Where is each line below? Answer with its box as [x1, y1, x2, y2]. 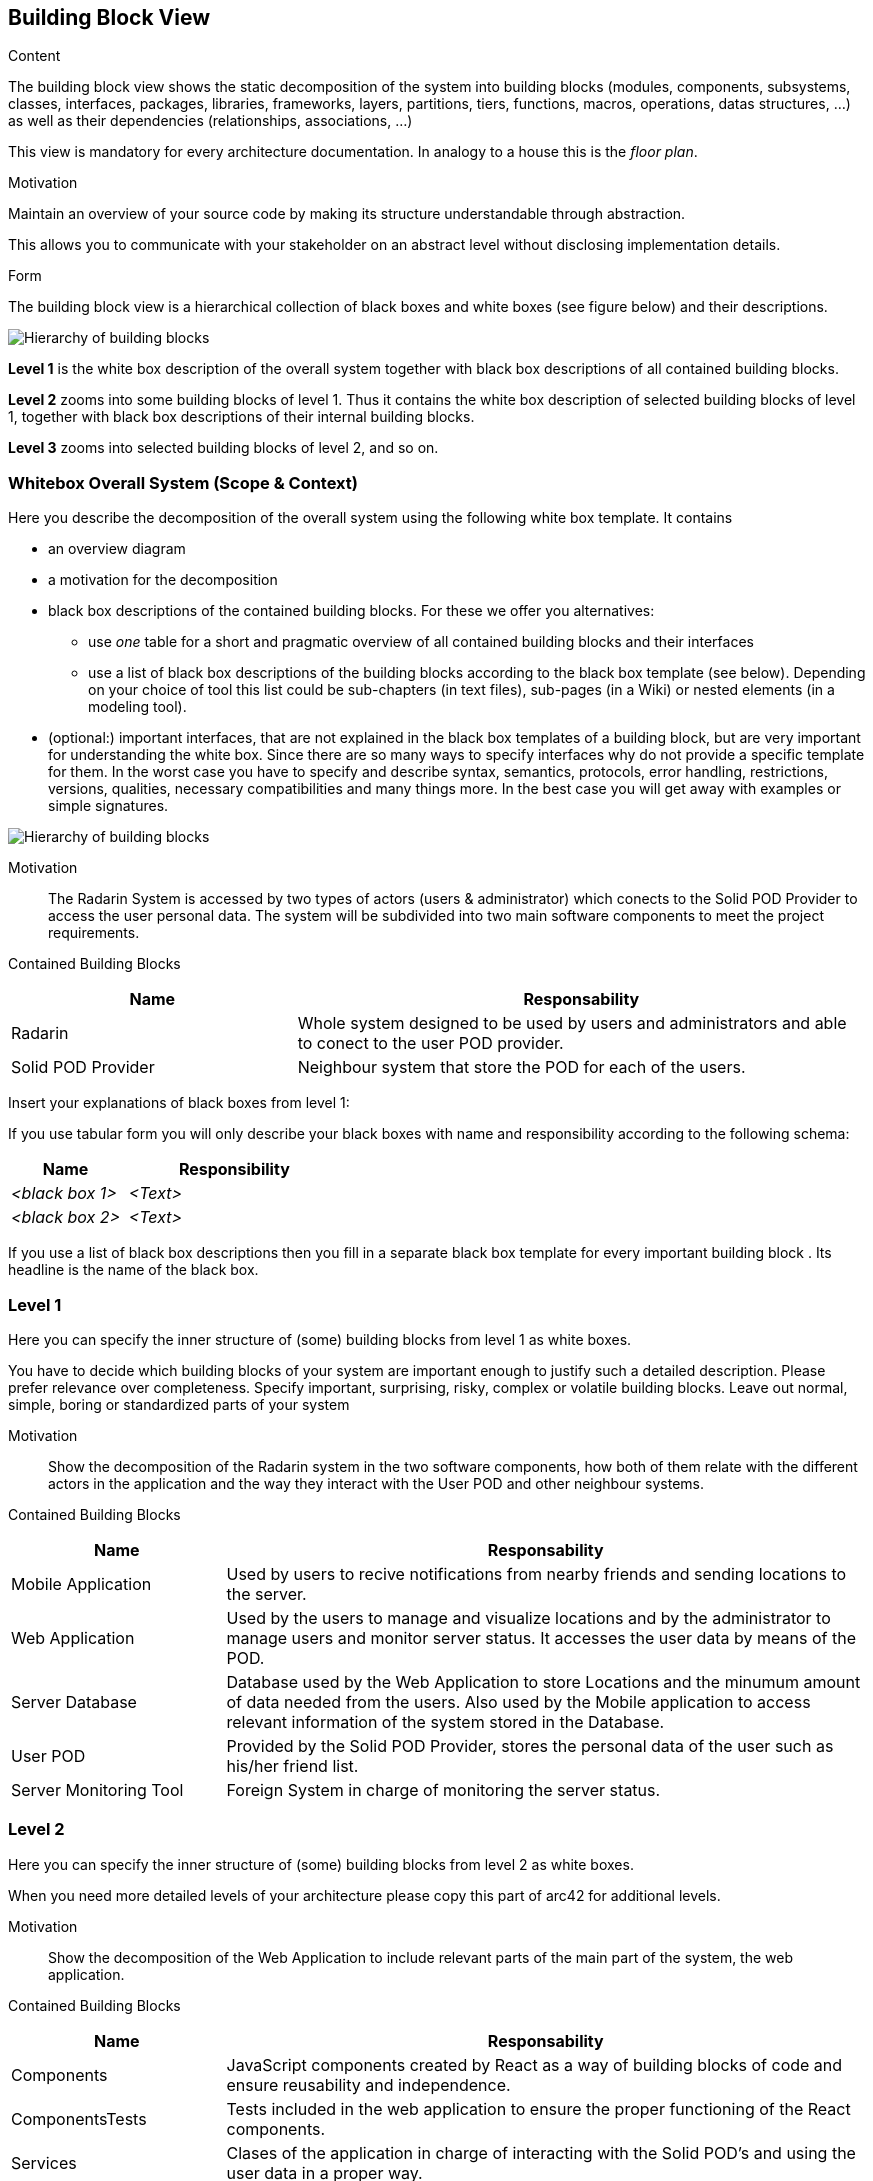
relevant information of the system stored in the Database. [226, 1711, 665, 1732]
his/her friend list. [226, 1755, 359, 1776]
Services [11, 2152, 77, 2173]
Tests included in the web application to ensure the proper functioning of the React [226, 2098, 851, 2119]
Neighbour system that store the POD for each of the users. [297, 1057, 746, 1078]
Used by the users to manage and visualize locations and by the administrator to [226, 1607, 831, 1628]
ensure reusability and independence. [226, 2074, 511, 2095]
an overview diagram [48, 540, 186, 558]
